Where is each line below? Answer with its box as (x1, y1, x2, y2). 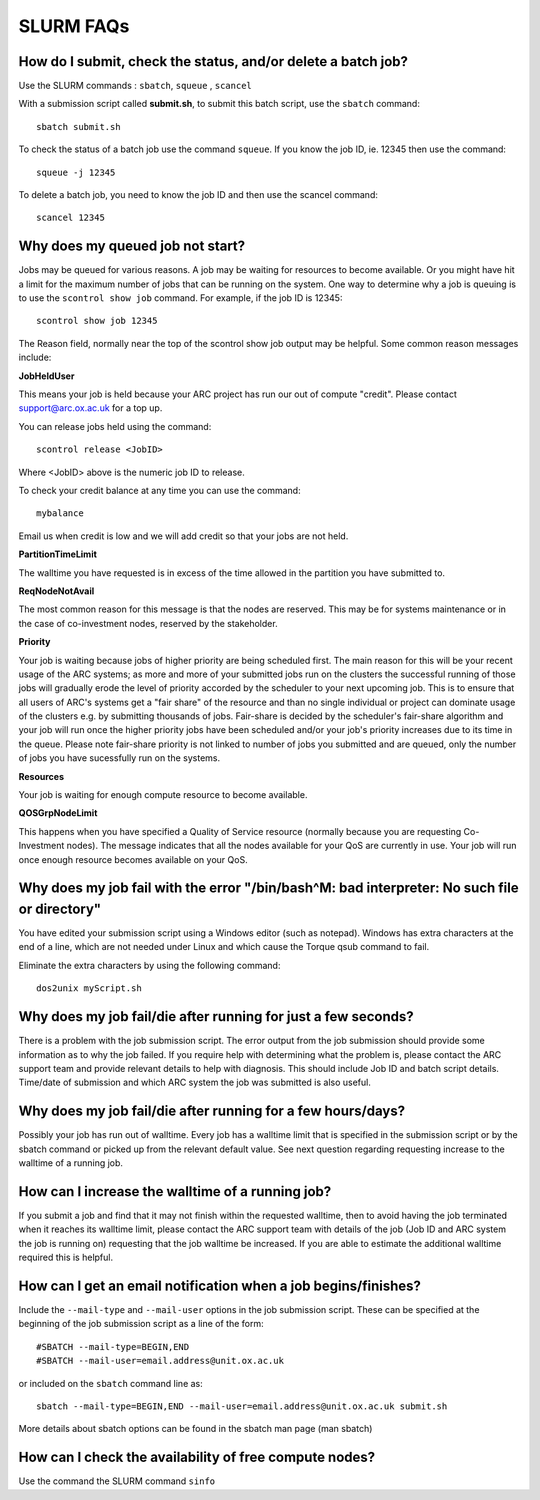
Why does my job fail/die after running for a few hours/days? (18, 1103, 405, 1120)
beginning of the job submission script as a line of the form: (18, 1318, 264, 1330)
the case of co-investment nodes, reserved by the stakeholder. (18, 617, 279, 629)
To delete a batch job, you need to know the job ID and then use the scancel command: (18, 189, 379, 201)
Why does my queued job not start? (18, 238, 246, 255)
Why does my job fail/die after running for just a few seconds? (18, 1008, 414, 1025)
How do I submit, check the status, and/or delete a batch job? (18, 53, 409, 70)
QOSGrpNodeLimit (18, 807, 98, 819)
